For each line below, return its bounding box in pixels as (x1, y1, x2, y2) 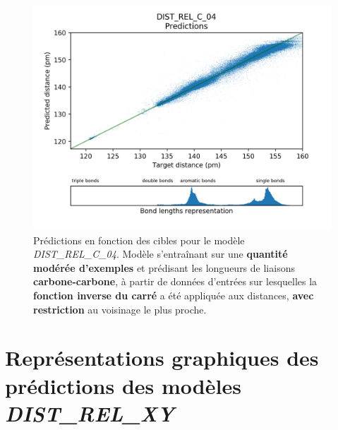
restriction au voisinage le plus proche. (33, 301, 207, 316)
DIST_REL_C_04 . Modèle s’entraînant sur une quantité (33, 246, 288, 261)
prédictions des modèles (5, 371, 241, 400)
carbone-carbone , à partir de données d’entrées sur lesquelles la (33, 274, 318, 289)
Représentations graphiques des (5, 343, 319, 372)
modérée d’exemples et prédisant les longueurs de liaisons (33, 260, 295, 275)
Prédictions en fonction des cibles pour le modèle (33, 232, 245, 247)
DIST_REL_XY (5, 398, 175, 428)
